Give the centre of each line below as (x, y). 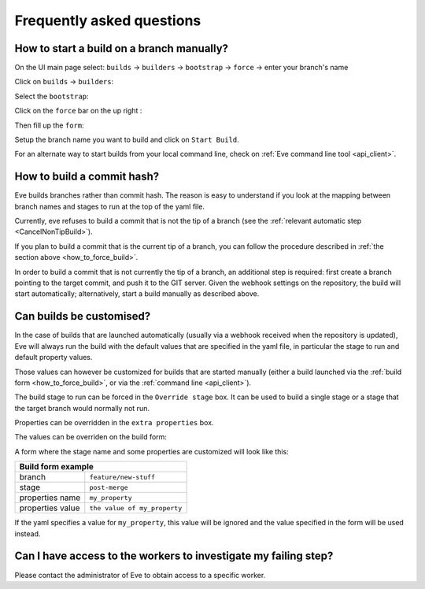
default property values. (54, 357)
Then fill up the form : (49, 125)
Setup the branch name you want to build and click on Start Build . (127, 140)
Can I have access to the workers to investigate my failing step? (174, 556)
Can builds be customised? (83, 316)
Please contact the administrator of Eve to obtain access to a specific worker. (140, 575)
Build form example (56, 467)
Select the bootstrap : (52, 96)
